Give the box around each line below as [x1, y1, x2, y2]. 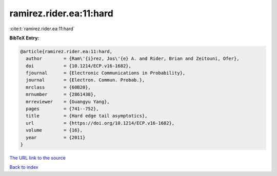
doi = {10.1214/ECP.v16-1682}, [26, 63, 132, 69]
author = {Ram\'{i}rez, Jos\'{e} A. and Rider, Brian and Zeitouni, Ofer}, [26, 56, 240, 61]
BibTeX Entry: [9, 35, 39, 41]
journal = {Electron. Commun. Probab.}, [26, 77, 145, 83]
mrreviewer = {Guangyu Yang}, [26, 99, 110, 104]
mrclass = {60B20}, [26, 84, 91, 90]
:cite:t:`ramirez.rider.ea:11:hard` [9, 26, 75, 32]
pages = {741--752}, [26, 106, 100, 112]
